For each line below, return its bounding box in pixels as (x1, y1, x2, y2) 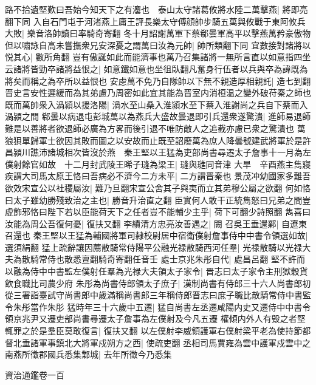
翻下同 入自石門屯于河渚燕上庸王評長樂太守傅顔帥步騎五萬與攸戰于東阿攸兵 (5, 15, 306, 27)
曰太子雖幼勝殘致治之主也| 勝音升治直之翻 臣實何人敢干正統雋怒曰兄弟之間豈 (5, 193, 311, 206)
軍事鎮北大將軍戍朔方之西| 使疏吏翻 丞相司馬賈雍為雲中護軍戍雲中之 (38, 336, 311, 349)
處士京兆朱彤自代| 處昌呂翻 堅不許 (160, 253, 297, 265)
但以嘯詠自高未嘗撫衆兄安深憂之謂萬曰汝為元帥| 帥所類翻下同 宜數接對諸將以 (5, 38, 311, 51)
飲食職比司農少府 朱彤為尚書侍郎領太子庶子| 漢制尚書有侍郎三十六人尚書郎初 (5, 276, 311, 289)
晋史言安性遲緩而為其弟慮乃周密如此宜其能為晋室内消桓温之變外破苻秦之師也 (5, 86, 311, 99)
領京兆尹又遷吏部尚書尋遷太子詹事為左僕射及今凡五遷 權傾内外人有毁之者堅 (5, 312, 306, 325)
